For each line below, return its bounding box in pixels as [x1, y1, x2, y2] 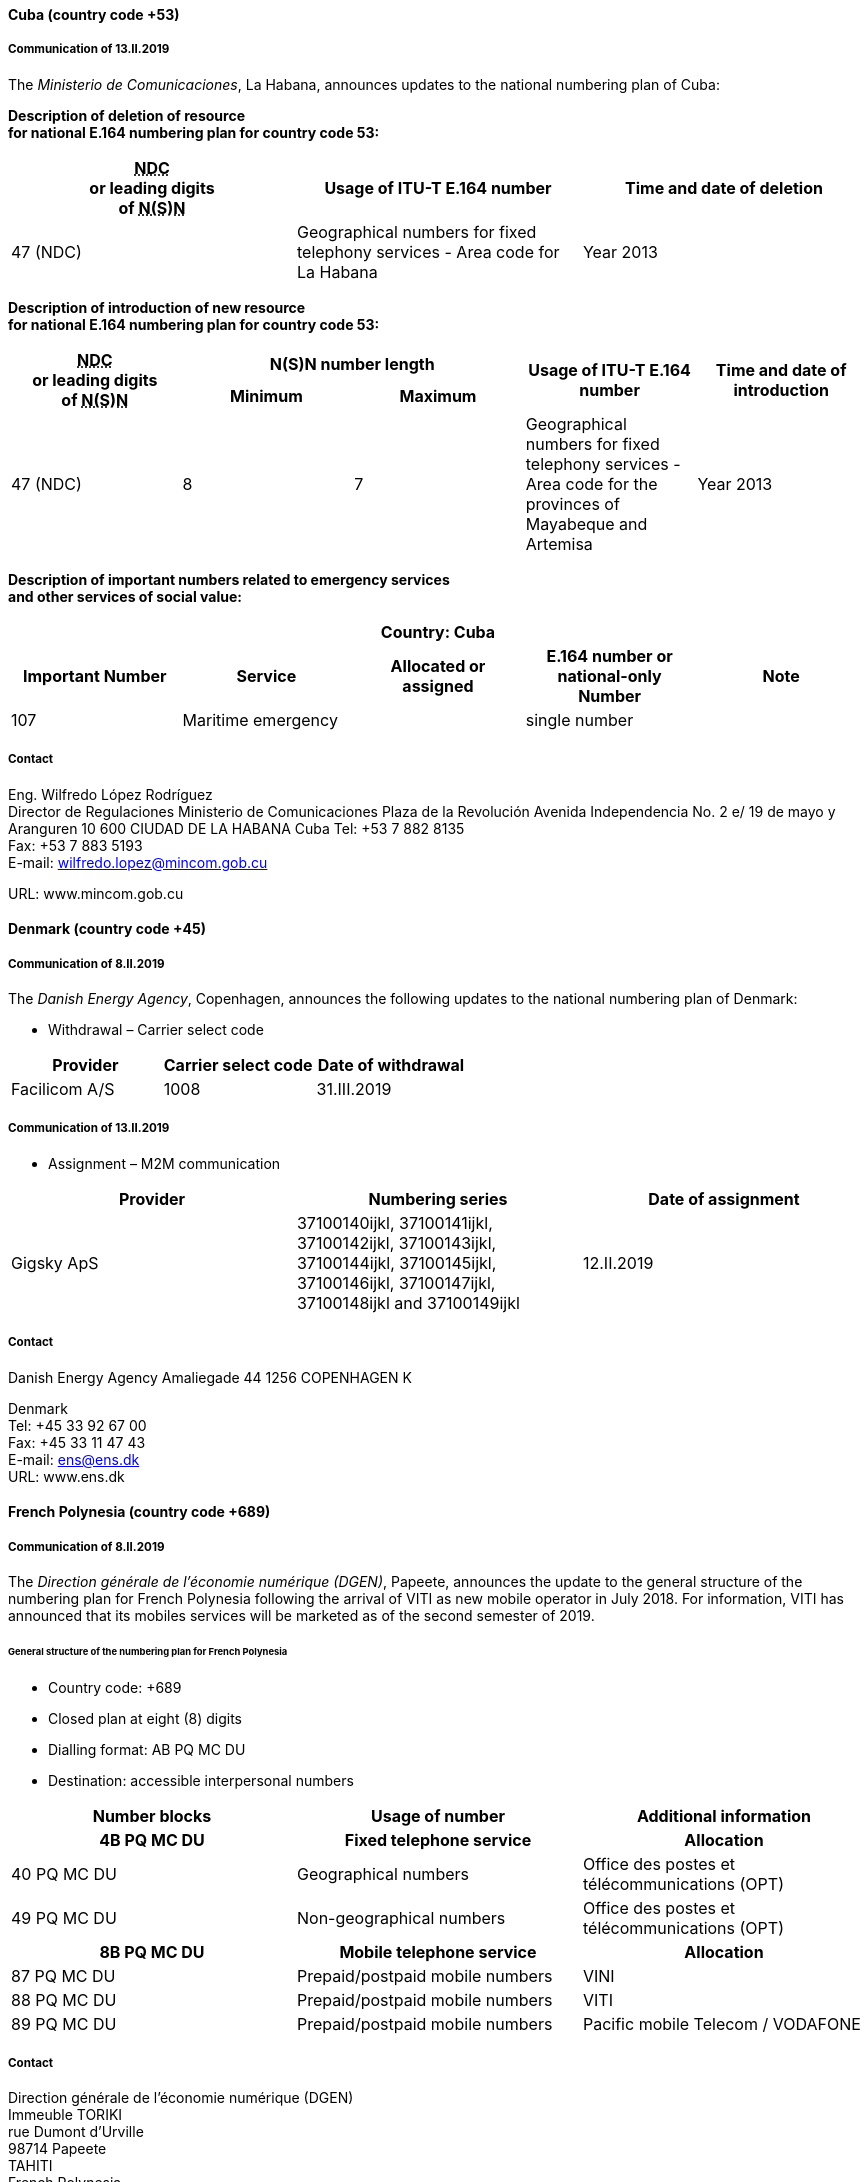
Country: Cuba [380, 621, 496, 642]
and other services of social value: [8, 587, 242, 605]
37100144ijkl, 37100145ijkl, [296, 1252, 497, 1273]
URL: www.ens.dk [8, 1467, 125, 1485]
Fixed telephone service [344, 1829, 532, 1850]
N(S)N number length [269, 353, 435, 374]
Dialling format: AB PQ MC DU [48, 1740, 246, 1758]
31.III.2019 [316, 1078, 392, 1099]
